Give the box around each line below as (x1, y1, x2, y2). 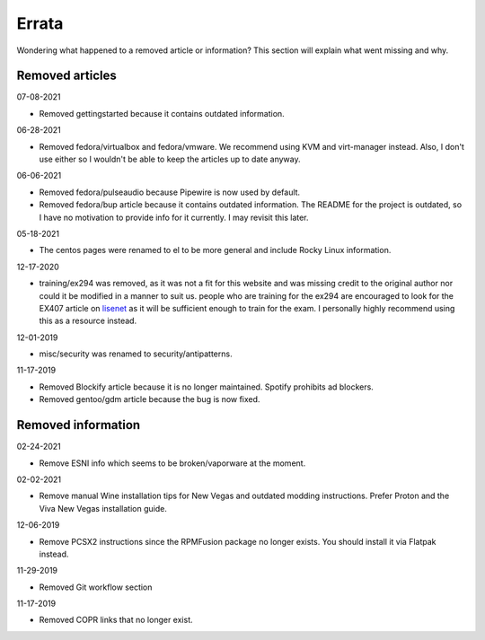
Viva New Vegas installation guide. (39, 503, 168, 513)
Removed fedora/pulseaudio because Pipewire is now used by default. (39, 187, 301, 197)
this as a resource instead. (39, 315, 137, 327)
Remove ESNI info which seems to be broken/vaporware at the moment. (39, 458, 306, 469)
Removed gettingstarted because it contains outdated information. (39, 108, 285, 118)
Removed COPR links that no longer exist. (39, 615, 193, 626)
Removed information (16, 417, 141, 433)
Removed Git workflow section (39, 582, 153, 592)
